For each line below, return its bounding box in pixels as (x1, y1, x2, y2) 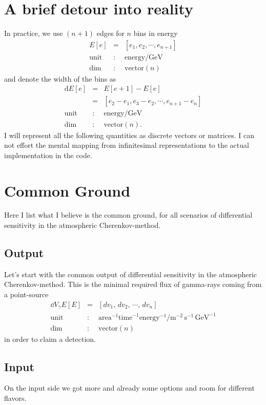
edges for (96, 28, 125, 38)
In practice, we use (4, 28, 63, 38)
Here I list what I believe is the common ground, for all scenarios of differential (4, 209, 253, 220)
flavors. (4, 393, 27, 403)
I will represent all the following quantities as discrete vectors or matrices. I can (4, 129, 254, 140)
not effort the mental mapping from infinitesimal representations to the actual (4, 140, 249, 150)
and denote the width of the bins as (4, 73, 116, 84)
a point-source (4, 289, 49, 300)
